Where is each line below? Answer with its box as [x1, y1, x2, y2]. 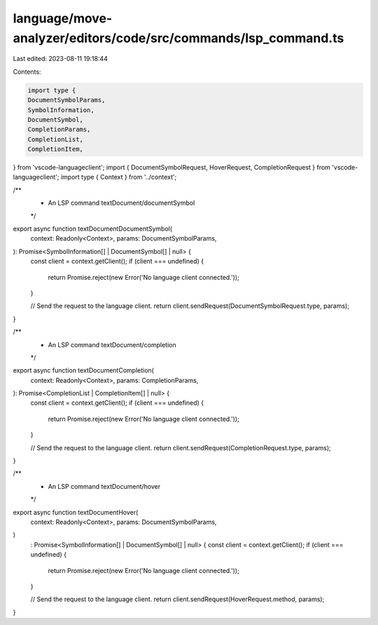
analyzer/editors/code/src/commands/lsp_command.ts [13, 30, 344, 46]
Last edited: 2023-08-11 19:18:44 [13, 55, 108, 63]
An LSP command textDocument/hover [48, 482, 161, 490]
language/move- [13, 11, 113, 26]
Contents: [13, 67, 41, 76]
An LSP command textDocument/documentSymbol [48, 199, 195, 207]
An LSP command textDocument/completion [48, 340, 176, 349]
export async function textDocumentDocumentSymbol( [13, 224, 173, 233]
